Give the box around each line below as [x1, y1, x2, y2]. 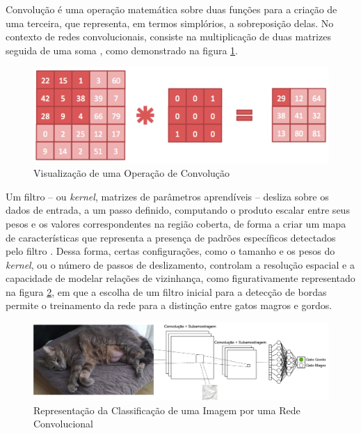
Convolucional [33, 416, 93, 431]
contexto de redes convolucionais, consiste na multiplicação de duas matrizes [6, 29, 331, 44]
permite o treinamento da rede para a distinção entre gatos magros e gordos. [6, 298, 332, 313]
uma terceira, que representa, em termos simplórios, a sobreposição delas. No [6, 15, 334, 30]
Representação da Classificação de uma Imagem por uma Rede [33, 402, 300, 417]
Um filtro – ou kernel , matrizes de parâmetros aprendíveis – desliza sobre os [6, 189, 329, 203]
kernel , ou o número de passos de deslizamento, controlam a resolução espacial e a [6, 257, 355, 271]
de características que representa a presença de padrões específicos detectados [6, 230, 336, 244]
